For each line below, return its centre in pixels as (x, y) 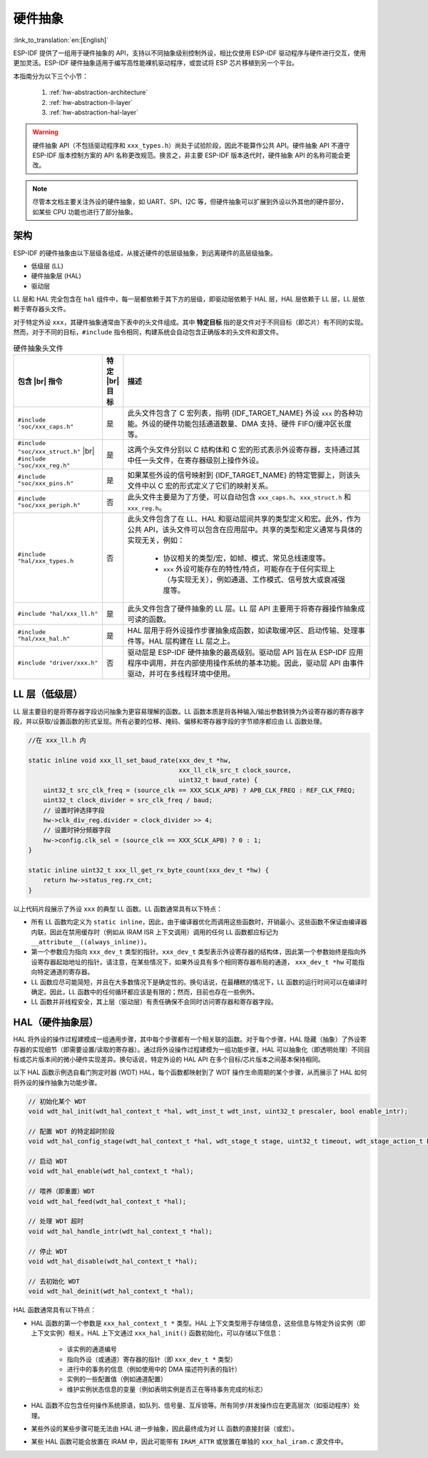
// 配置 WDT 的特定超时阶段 (72, 1131)
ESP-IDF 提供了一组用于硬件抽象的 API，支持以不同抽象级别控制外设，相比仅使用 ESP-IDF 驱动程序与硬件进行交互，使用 (190, 53)
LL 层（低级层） (48, 694)
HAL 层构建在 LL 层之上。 (192, 641)
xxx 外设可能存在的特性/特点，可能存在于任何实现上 (249, 569)
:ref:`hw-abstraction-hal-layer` (94, 112)
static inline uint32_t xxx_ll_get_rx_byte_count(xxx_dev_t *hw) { (149, 870)
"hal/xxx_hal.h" (44, 639)
